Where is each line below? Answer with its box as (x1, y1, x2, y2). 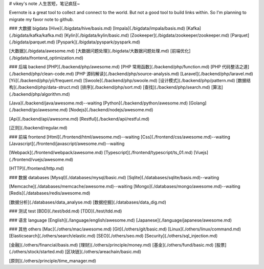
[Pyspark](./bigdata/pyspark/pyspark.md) (56, 39, 140, 45)
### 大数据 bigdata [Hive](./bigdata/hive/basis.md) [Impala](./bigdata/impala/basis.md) (9, 25, 185, 31)
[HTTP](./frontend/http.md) (9, 166, 65, 171)
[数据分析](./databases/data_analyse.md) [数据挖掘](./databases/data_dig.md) (9, 199, 166, 205)
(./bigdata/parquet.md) (9, 39, 55, 45)
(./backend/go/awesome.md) (9, 107, 68, 113)
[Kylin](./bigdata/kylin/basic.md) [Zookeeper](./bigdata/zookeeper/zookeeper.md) (64, 32, 229, 38)
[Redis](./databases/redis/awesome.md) (9, 190, 90, 196)
